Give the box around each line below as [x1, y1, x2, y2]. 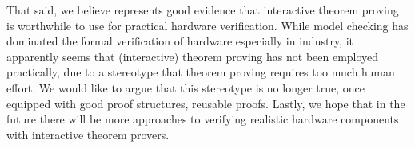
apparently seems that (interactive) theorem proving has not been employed [6, 48, 379, 64]
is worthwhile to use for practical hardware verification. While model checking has [6, 17, 409, 33]
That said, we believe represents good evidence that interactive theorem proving [6, 2, 399, 18]
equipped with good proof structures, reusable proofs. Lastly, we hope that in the [6, 95, 405, 111]
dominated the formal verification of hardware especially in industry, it [6, 33, 354, 49]
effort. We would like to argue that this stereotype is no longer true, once [6, 79, 365, 95]
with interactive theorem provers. [6, 126, 170, 142]
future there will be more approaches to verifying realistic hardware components [6, 111, 399, 127]
